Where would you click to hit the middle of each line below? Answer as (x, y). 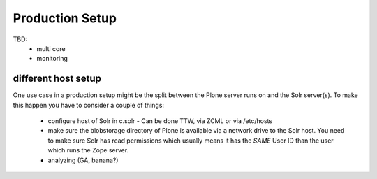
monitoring (52, 59)
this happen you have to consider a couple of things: (88, 105)
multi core (51, 48)
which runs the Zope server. (88, 150)
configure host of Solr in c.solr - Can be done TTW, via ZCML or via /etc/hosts (160, 121)
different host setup (57, 79)
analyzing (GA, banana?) (83, 160)
